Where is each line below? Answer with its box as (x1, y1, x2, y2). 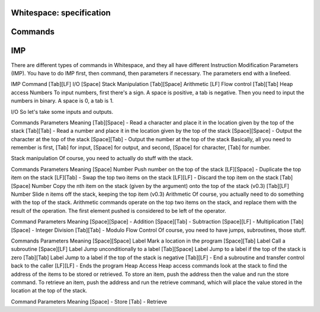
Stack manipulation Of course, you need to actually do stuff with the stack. (11, 155, 194, 162)
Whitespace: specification (11, 8, 111, 18)
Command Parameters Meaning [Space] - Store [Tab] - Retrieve (11, 298, 167, 305)
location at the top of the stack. (11, 287, 88, 294)
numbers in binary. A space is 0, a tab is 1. (11, 97, 114, 104)
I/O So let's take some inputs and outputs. (11, 108, 114, 115)
